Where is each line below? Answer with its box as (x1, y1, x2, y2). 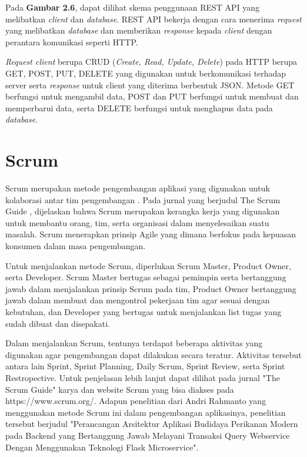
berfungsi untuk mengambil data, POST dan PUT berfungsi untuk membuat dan (5, 90, 299, 102)
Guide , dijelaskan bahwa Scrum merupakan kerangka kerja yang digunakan (5, 205, 280, 217)
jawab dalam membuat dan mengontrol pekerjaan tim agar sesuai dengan (5, 294, 270, 306)
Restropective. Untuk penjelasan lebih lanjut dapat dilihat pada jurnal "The (5, 371, 280, 383)
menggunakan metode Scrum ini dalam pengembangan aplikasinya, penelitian (5, 406, 286, 418)
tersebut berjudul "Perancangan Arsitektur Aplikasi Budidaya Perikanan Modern (5, 418, 298, 430)
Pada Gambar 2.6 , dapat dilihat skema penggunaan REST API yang (5, 1, 260, 13)
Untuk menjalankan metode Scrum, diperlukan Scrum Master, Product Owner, (5, 259, 291, 271)
